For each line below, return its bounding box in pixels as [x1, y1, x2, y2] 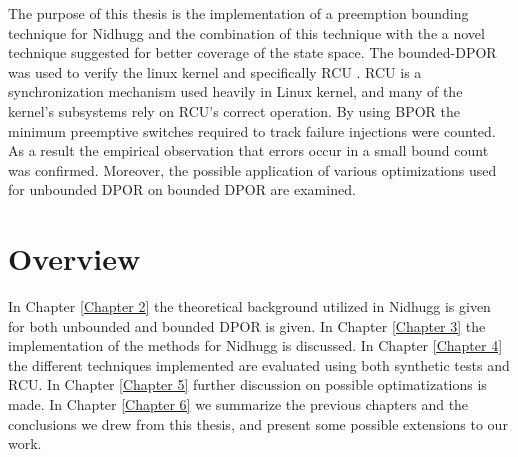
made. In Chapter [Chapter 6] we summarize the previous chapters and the [8, 394, 469, 415]
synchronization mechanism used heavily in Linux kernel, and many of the [8, 81, 463, 102]
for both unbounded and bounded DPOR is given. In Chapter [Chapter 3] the [8, 315, 486, 336]
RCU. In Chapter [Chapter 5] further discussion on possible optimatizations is [8, 374, 487, 395]
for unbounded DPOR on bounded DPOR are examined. [8, 179, 356, 200]
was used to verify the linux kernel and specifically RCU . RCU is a [8, 61, 422, 82]
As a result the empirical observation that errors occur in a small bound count [8, 140, 489, 161]
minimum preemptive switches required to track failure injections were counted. [8, 120, 496, 141]
